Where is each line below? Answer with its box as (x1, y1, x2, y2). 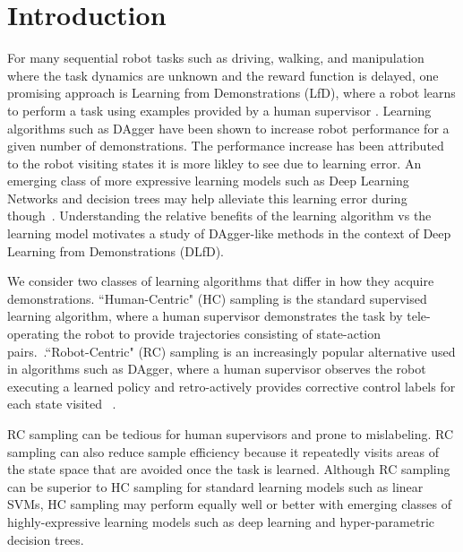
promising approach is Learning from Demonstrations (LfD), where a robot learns (7, 83, 456, 102)
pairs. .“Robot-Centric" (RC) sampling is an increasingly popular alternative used (7, 341, 456, 360)
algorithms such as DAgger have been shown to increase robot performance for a (7, 118, 450, 137)
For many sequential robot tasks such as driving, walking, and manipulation (7, 48, 424, 67)
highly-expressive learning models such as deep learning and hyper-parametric (7, 512, 435, 530)
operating (7, 324, 60, 343)
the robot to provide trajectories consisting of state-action (63, 324, 382, 343)
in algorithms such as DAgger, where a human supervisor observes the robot (7, 359, 426, 378)
